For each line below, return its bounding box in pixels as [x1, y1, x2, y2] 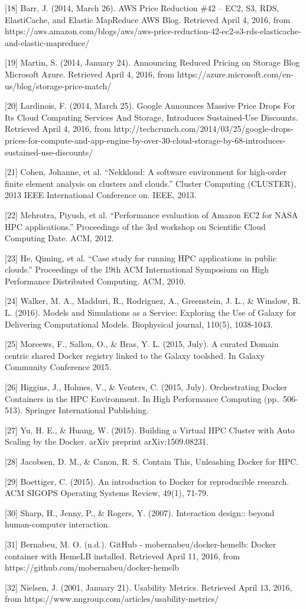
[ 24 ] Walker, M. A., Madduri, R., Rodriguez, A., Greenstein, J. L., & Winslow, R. [5, 294, 301, 307]
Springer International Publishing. [25, 404, 149, 416]
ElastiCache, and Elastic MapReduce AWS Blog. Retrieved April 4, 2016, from [5, 13, 291, 25]
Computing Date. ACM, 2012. [5, 232, 114, 244]
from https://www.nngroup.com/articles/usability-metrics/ [5, 592, 219, 605]
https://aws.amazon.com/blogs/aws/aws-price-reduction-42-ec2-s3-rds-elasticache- [5, 25, 301, 37]
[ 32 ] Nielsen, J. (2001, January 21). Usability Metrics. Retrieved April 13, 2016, [5, 581, 292, 593]
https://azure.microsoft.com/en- [177, 67, 294, 80]
